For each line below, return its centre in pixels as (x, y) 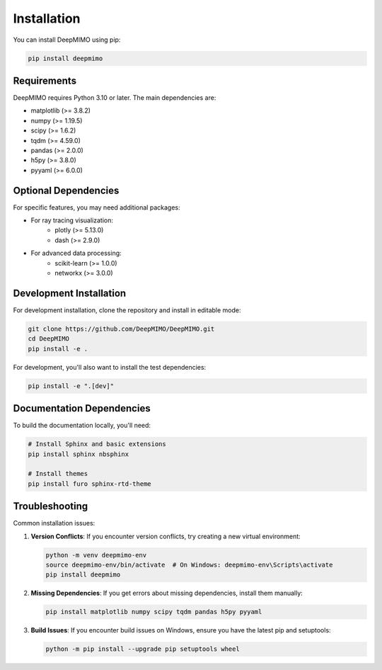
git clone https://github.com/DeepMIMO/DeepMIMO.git (121, 329)
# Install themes (58, 474)
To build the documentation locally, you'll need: (82, 426)
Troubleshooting (51, 506)
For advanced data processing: (76, 253)
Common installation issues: (54, 523)
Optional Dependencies (66, 190)
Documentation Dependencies (82, 408)
